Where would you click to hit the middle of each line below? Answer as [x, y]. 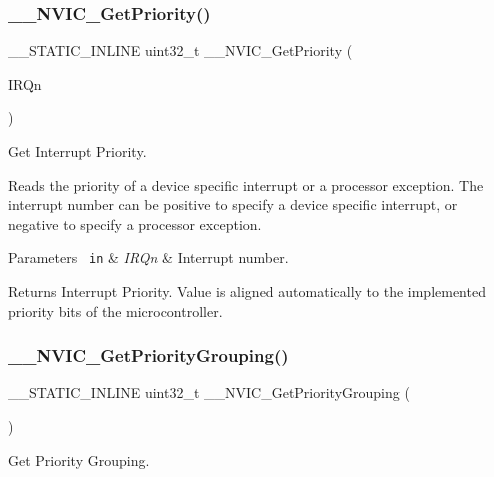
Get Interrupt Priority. [77, 151]
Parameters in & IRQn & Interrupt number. [148, 257]
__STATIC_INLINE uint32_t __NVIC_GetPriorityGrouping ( [209, 392]
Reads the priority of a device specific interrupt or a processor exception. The [246, 184]
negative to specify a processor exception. [135, 223]
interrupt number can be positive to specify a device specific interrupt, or [233, 204]
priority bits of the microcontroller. [115, 310]
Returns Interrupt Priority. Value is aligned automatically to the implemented [247, 291]
